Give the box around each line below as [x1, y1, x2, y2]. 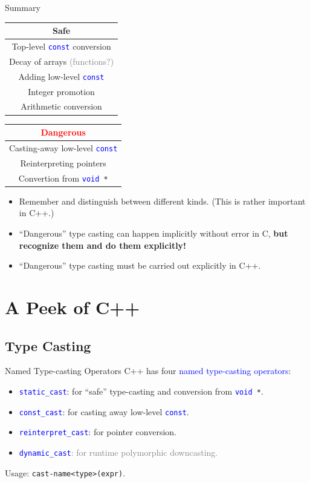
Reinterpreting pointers [20, 156, 106, 169]
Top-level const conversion [11, 39, 111, 52]
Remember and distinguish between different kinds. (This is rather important [19, 194, 306, 207]
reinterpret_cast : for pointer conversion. [19, 425, 176, 438]
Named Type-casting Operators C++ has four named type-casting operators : [5, 364, 291, 377]
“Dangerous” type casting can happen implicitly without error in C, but [19, 226, 288, 239]
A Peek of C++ [5, 294, 140, 319]
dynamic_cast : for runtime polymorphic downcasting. [19, 445, 218, 458]
